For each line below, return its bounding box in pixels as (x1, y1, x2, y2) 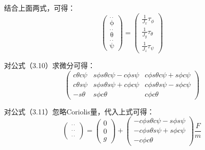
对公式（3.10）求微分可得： (4, 60, 95, 70)
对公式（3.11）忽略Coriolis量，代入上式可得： (4, 106, 154, 116)
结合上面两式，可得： (4, 3, 75, 13)
